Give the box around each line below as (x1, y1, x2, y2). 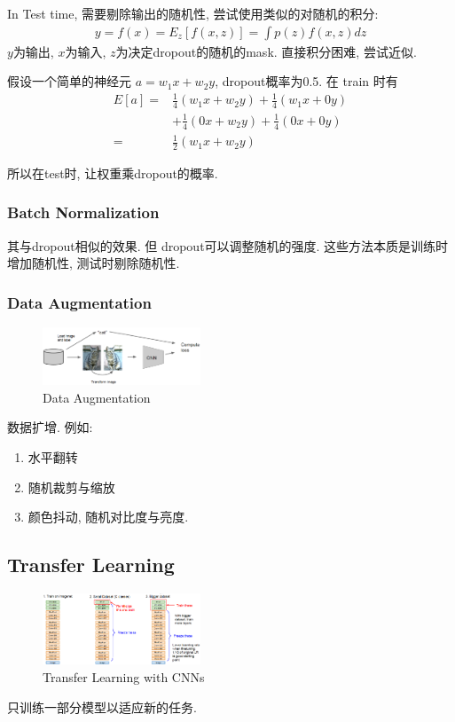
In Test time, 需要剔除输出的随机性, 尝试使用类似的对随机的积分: (7, 4, 379, 22)
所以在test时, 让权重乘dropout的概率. (7, 163, 218, 182)
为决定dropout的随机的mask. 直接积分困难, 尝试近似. (115, 42, 417, 60)
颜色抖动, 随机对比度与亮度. (27, 507, 189, 526)
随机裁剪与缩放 (27, 477, 115, 496)
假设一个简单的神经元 (7, 72, 131, 90)
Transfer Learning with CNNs (43, 668, 205, 687)
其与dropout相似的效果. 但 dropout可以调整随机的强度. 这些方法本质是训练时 (7, 236, 449, 255)
